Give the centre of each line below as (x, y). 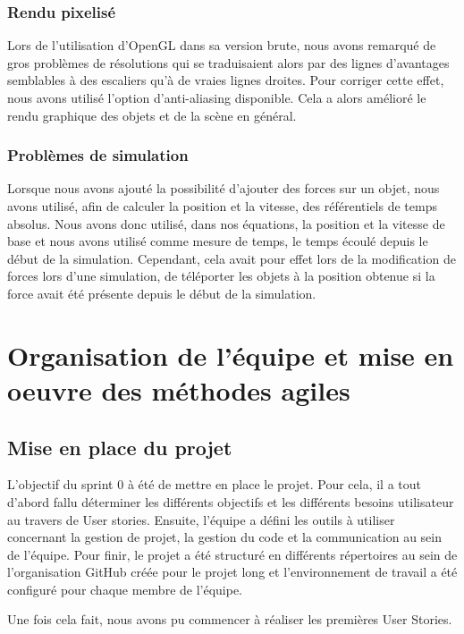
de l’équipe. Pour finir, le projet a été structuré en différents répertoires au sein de (232, 554)
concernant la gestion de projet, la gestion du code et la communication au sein (225, 537)
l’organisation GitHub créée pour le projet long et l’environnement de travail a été (232, 572)
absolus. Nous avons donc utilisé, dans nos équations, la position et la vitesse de (226, 223)
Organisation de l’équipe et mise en (231, 355)
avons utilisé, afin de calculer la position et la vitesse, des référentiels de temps (222, 206)
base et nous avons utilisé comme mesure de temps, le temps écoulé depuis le (218, 241)
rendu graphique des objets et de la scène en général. (152, 115)
